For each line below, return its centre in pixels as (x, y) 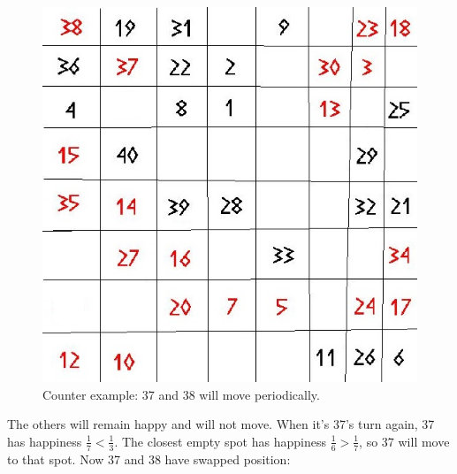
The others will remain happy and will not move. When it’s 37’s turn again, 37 (221, 424)
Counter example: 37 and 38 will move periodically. (181, 394)
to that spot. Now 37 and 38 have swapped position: (149, 459)
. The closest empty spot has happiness (220, 441)
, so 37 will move (404, 441)
